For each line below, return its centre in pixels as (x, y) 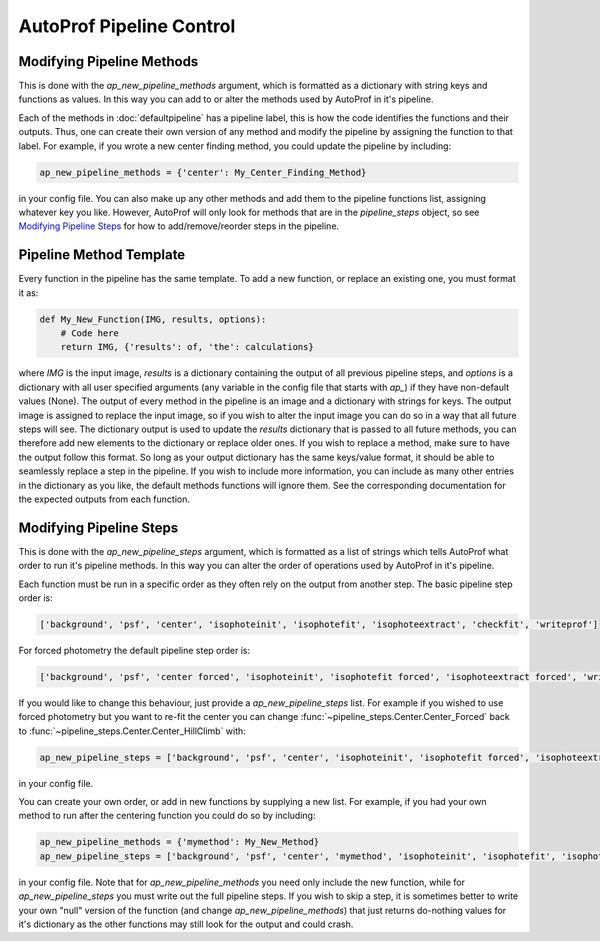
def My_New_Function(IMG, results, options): (153, 319)
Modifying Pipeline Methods (108, 61)
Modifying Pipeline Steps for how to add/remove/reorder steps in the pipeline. (179, 226)
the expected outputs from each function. (104, 499)
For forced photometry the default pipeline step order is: (134, 650)
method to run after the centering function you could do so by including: (167, 816)
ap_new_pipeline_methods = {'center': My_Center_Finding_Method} (203, 172)
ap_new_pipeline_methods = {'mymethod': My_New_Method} (179, 842)
